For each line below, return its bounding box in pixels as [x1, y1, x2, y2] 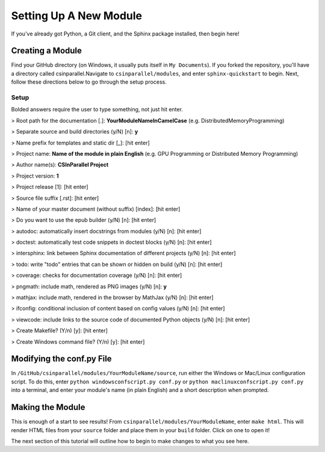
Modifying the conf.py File [11, 354, 112, 364]
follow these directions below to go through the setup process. [11, 78, 167, 85]
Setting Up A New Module [11, 9, 143, 22]
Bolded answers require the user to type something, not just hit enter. [11, 106, 184, 113]
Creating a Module [11, 46, 82, 56]
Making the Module [11, 402, 85, 412]
